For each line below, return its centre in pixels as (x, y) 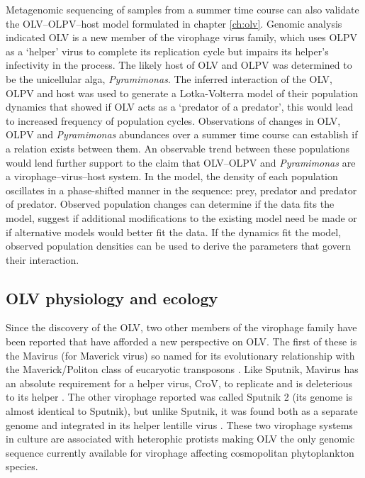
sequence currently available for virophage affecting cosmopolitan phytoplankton (180, 452)
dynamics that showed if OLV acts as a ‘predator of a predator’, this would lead (180, 107)
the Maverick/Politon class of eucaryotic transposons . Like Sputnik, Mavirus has (182, 369)
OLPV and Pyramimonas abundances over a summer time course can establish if (182, 134)
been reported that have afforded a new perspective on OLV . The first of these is (181, 341)
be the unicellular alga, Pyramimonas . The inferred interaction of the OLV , (169, 78)
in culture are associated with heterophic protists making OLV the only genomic (180, 439)
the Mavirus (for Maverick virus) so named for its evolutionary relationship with (180, 355)
